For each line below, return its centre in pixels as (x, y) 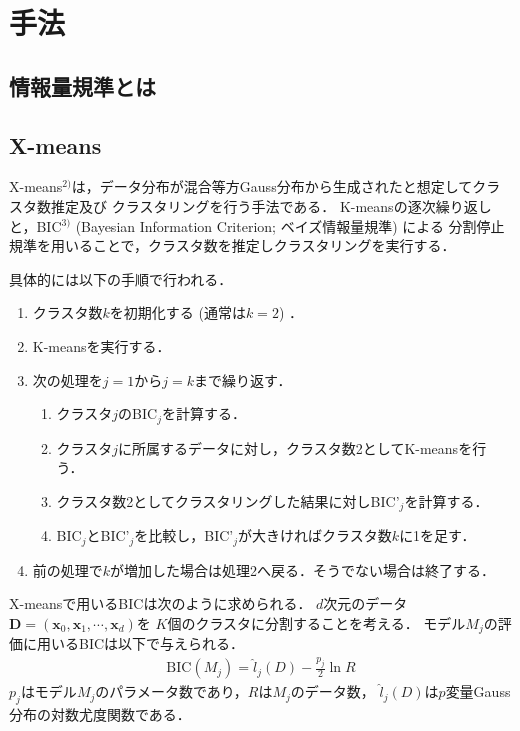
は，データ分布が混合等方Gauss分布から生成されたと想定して (272, 186)
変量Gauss (478, 691)
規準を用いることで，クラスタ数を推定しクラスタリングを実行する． (232, 245)
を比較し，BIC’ (184, 535)
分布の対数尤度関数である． (100, 713)
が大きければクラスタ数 (315, 535)
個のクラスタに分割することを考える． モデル (316, 622)
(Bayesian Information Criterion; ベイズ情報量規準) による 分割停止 (290, 225)
